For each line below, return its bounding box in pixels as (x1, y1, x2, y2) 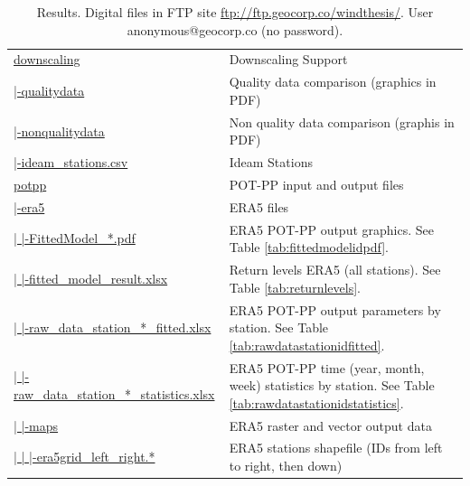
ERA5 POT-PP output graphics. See (229, 220, 434, 238)
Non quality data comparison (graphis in (229, 112, 455, 131)
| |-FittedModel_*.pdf (14, 229, 136, 248)
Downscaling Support (229, 50, 348, 69)
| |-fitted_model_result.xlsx (14, 268, 168, 287)
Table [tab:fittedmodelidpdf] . (229, 238, 389, 257)
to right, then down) (229, 456, 343, 475)
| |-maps (14, 416, 59, 435)
